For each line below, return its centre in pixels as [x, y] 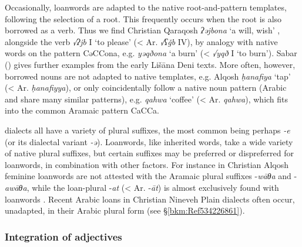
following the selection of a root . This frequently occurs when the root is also [143, 18]
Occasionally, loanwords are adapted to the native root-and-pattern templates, [146, 7]
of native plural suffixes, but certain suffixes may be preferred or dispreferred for [149, 153]
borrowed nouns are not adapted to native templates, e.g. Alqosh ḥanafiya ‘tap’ [148, 76]
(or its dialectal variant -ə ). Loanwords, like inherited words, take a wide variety [149, 141]
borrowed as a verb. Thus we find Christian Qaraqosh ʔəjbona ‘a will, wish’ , [142, 30]
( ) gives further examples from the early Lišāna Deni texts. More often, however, [150, 64]
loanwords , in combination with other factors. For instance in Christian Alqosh [147, 164]
